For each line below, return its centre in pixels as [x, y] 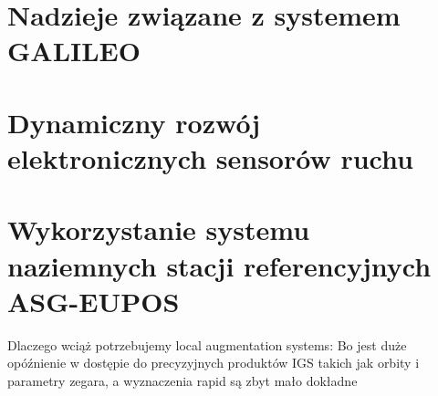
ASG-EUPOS [94, 301]
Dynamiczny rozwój [134, 122]
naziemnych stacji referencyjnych [219, 265]
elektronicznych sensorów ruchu [210, 157]
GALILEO [74, 51]
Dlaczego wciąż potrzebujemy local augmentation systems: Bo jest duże [207, 344]
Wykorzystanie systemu [159, 229]
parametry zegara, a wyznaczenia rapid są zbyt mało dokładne [182, 380]
